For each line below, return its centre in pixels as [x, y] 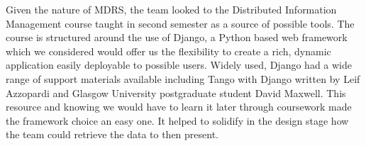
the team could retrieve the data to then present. [112, 134]
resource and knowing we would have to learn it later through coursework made [179, 107]
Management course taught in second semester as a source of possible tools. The [180, 23]
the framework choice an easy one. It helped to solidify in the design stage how [177, 120]
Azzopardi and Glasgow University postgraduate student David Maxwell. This [176, 92]
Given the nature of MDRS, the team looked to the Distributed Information [171, 9]
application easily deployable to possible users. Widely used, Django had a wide [179, 65]
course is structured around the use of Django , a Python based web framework [177, 37]
